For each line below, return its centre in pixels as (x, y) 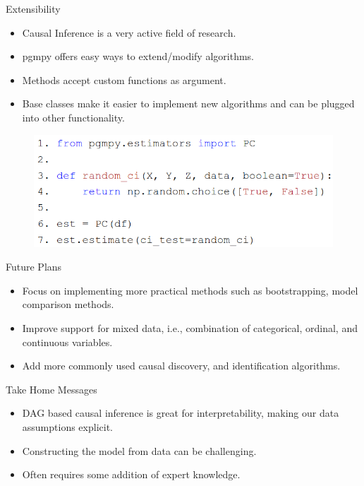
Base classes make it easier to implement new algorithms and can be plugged (188, 103)
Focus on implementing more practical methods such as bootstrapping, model (190, 290)
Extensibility (33, 8)
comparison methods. (68, 304)
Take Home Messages (51, 389)
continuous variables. (67, 342)
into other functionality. (73, 117)
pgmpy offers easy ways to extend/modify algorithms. (138, 56)
